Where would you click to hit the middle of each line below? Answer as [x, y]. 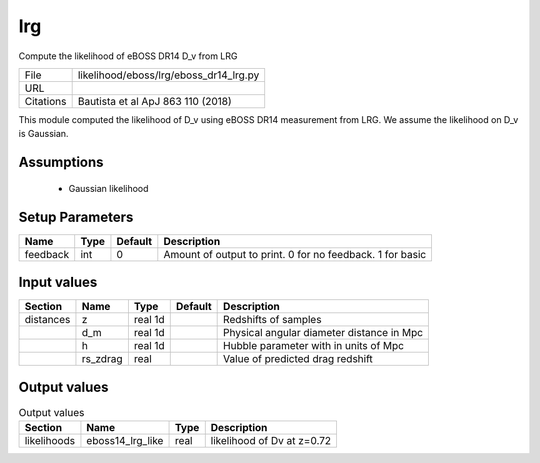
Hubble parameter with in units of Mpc [314, 346]
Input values [58, 282]
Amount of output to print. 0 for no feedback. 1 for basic [295, 254]
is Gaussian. [43, 134]
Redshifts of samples [272, 320]
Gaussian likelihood [108, 188]
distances [47, 320]
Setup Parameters [76, 216]
